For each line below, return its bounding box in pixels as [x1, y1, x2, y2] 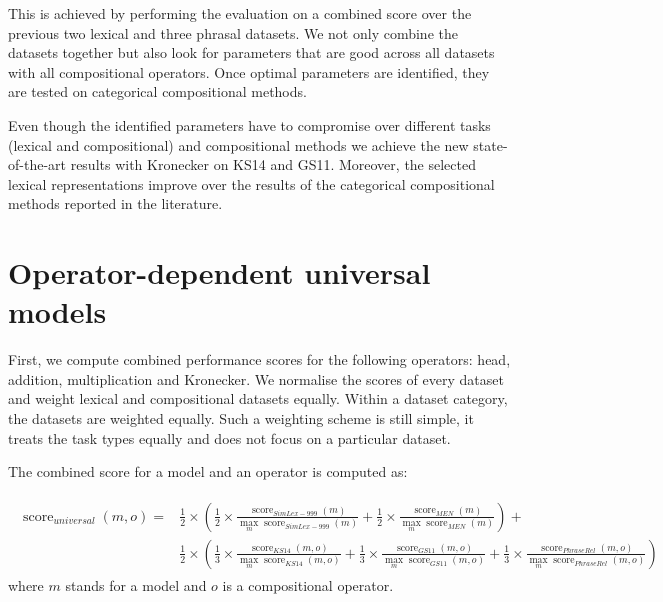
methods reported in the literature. [8, 193, 223, 214]
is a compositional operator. [222, 574, 394, 595]
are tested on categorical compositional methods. [8, 81, 307, 102]
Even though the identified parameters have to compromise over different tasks [8, 114, 491, 135]
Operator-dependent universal [8, 252, 431, 293]
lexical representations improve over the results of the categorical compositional [8, 173, 495, 194]
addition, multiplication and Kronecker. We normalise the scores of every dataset [8, 368, 504, 389]
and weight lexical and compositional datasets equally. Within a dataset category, [8, 388, 508, 409]
